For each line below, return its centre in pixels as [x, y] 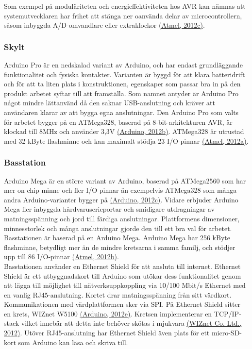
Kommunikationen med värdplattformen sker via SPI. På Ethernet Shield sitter [122, 304]
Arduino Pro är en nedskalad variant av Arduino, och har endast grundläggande [123, 65]
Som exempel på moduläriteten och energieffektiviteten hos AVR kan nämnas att [125, 6]
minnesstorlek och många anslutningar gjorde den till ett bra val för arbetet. [118, 228]
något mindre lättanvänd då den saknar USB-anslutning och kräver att [109, 103]
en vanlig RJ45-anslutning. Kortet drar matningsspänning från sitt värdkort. [118, 294]
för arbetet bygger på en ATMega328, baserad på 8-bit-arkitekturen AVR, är [118, 122]
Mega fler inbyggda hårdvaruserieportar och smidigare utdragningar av [109, 209]
